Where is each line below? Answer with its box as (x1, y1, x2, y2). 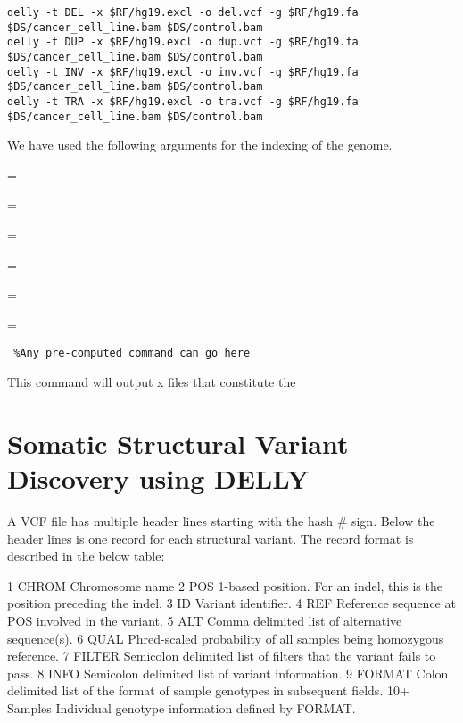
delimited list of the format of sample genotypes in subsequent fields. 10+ (7, 681, 409, 700)
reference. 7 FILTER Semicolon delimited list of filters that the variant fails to (7, 646, 436, 665)
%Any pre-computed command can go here (13, 347, 251, 360)
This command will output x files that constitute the (7, 373, 296, 391)
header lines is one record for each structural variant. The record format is (7, 529, 414, 547)
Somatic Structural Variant (7, 424, 349, 461)
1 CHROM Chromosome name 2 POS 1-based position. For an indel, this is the (7, 576, 442, 595)
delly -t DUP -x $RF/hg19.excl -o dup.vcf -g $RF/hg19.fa (7, 36, 359, 49)
